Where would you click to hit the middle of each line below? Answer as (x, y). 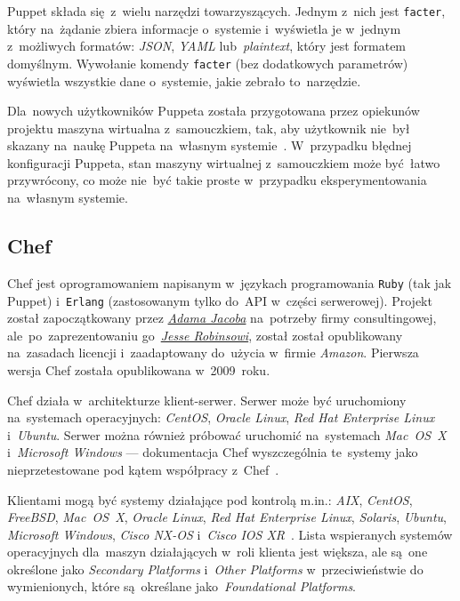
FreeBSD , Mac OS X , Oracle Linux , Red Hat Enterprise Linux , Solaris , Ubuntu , (227, 517)
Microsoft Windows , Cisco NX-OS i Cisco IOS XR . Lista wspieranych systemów (230, 534)
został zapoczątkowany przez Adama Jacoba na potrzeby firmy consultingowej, (222, 318)
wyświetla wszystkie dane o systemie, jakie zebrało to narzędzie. (184, 80)
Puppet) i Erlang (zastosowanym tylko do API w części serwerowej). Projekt (220, 300)
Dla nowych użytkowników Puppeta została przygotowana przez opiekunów (214, 111)
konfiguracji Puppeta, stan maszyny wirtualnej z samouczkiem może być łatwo (224, 162)
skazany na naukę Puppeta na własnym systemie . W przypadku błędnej (210, 145)
